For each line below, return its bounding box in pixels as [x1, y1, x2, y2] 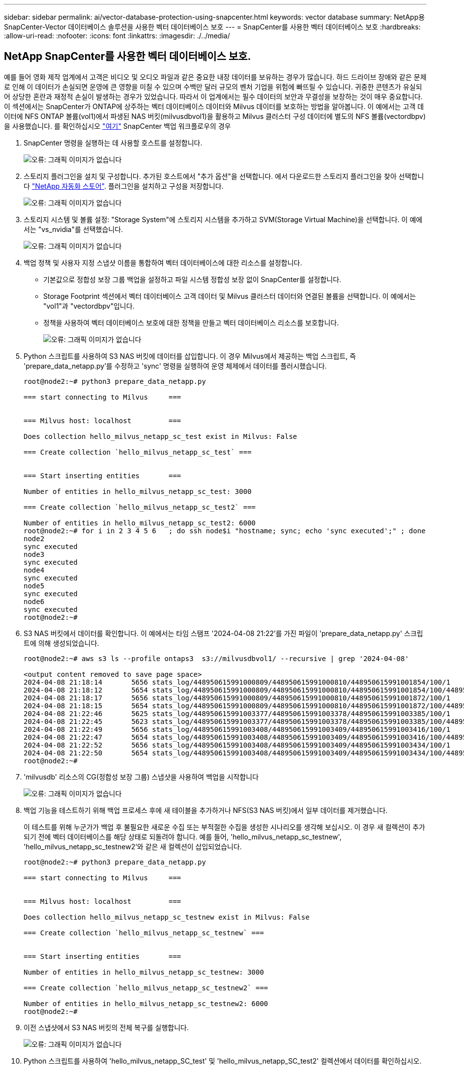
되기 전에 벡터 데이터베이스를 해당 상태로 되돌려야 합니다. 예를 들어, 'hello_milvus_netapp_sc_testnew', [24, 832, 342, 841]
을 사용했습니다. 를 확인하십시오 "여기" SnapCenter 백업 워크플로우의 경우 [4, 121, 231, 130]
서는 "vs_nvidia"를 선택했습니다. [24, 225, 123, 233]
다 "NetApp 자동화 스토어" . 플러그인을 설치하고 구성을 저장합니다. [24, 181, 224, 190]
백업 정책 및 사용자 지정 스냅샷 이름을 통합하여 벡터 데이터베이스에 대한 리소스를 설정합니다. [24, 258, 302, 267]
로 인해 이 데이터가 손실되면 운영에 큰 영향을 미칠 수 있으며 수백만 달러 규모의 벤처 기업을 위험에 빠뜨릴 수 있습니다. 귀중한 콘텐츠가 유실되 [4, 82, 422, 91]
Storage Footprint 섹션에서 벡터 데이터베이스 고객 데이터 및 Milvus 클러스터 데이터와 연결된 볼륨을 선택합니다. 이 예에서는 [43, 291, 416, 300]
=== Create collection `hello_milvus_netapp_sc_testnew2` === [24, 983, 268, 992]
